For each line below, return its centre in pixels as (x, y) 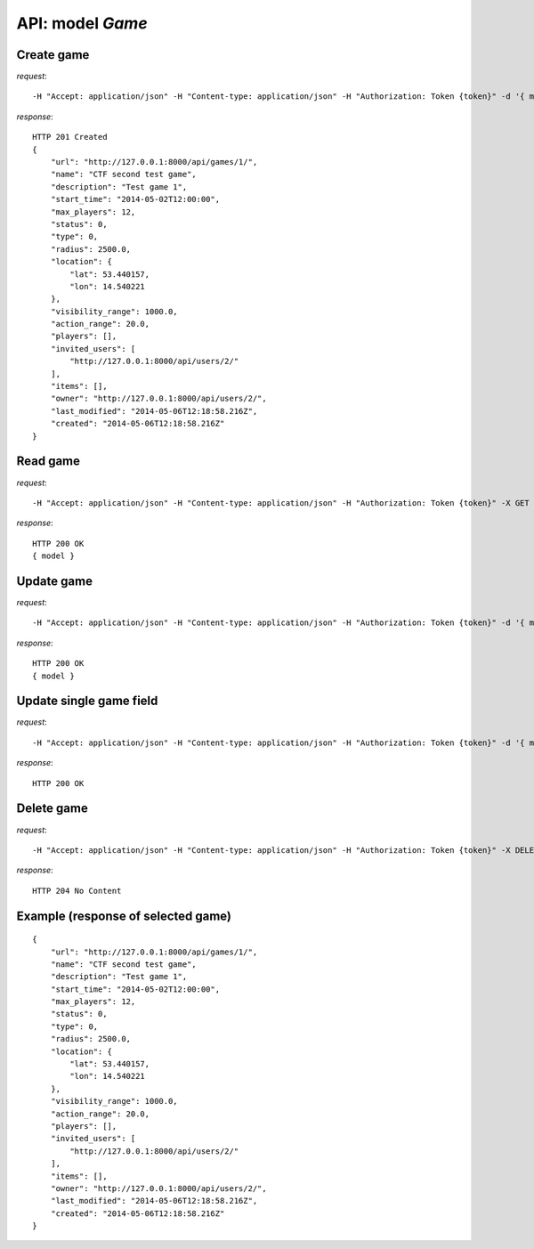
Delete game (52, 809)
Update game (55, 581)
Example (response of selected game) (124, 916)
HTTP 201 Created (70, 137)
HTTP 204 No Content (77, 891)
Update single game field (87, 701)
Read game (48, 462)
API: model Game (82, 23)
